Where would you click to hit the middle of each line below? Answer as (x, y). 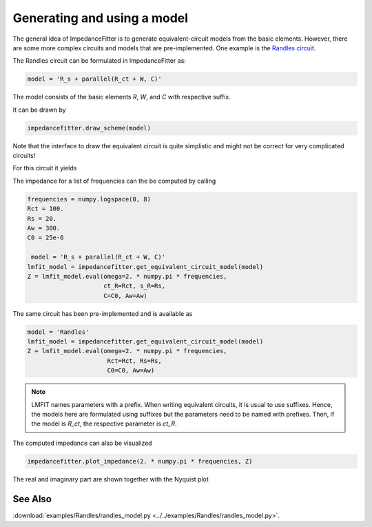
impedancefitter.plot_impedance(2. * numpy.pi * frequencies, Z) (140, 461)
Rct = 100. (45, 209)
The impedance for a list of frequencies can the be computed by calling (114, 181)
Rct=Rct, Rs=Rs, (134, 361)
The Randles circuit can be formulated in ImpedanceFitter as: (99, 61)
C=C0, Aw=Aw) (125, 296)
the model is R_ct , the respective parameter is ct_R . (104, 424)
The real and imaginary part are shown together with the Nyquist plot (111, 479)
